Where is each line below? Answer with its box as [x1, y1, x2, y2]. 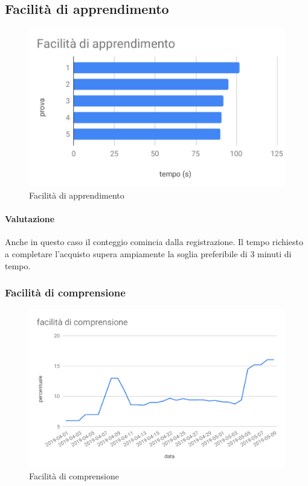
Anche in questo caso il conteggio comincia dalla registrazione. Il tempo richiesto [5, 235, 303, 248]
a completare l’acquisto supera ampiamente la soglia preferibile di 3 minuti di [5, 247, 292, 260]
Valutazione [5, 213, 55, 225]
